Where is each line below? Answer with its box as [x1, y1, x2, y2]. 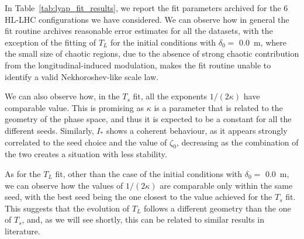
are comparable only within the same [160, 179, 293, 191]
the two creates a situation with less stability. [5, 148, 167, 160]
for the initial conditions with [110, 36, 216, 48]
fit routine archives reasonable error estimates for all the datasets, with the [5, 25, 273, 37]
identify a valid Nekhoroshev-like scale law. [5, 70, 159, 82]
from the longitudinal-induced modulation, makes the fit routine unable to [5, 58, 271, 71]
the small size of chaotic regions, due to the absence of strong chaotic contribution [5, 47, 299, 60]
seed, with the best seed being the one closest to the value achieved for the [5, 190, 272, 203]
